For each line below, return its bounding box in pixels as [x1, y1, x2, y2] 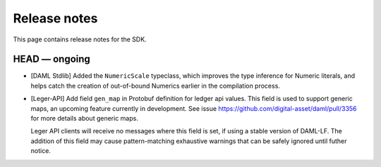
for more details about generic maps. [30, 114, 139, 123]
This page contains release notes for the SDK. [13, 35, 147, 44]
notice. [30, 147, 51, 155]
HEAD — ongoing [13, 53, 91, 65]
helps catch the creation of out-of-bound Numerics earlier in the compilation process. [30, 81, 280, 90]
